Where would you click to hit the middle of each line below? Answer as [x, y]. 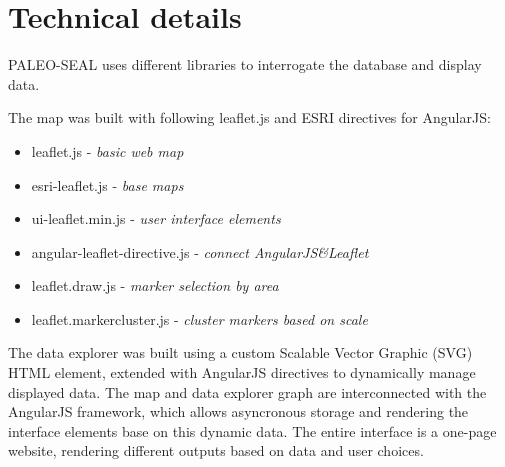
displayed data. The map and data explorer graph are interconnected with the [247, 391]
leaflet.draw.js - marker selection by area [155, 285]
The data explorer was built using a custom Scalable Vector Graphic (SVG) [240, 352]
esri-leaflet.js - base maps [107, 184]
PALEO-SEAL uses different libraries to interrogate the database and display [245, 64]
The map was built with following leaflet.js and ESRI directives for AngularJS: [249, 117]
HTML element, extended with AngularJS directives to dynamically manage [242, 372]
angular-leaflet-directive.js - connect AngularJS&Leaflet [200, 251]
